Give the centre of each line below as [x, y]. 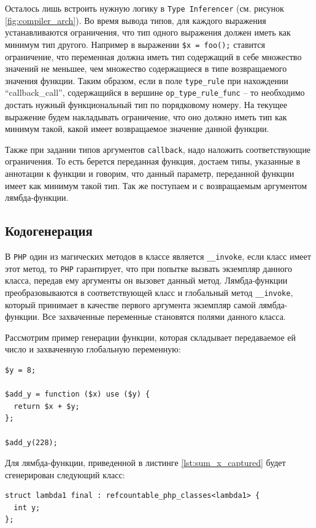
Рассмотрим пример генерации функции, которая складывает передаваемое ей [151, 337]
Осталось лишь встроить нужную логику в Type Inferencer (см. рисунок [145, 8]
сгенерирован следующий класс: [65, 474]
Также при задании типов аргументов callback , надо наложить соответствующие [158, 149]
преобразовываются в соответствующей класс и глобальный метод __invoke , [149, 292]
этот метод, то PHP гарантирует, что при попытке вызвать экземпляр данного [148, 268]
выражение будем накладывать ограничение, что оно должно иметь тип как [146, 116]
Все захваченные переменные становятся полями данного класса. [164, 316]
